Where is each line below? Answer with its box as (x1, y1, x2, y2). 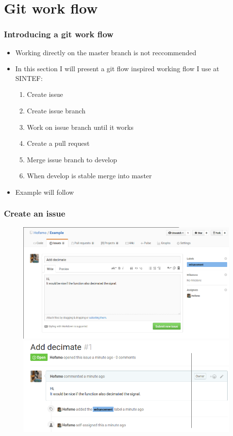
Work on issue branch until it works (27, 122, 133, 132)
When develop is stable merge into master (27, 171, 152, 181)
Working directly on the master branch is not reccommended (15, 47, 197, 57)
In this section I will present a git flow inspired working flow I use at (15, 63, 219, 74)
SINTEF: (15, 73, 43, 83)
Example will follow (15, 187, 74, 197)
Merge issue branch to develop (27, 154, 117, 164)
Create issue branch (27, 105, 85, 115)
